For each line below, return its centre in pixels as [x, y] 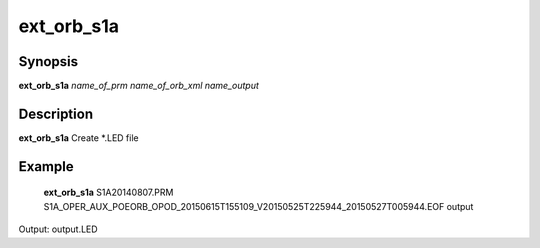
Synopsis [48, 61]
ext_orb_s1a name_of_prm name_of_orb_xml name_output [139, 86]
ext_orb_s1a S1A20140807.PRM [108, 192]
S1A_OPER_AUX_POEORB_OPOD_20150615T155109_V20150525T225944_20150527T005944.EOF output [258, 206]
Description [56, 113]
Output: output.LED [58, 229]
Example [46, 166]
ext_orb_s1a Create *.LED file [78, 137]
